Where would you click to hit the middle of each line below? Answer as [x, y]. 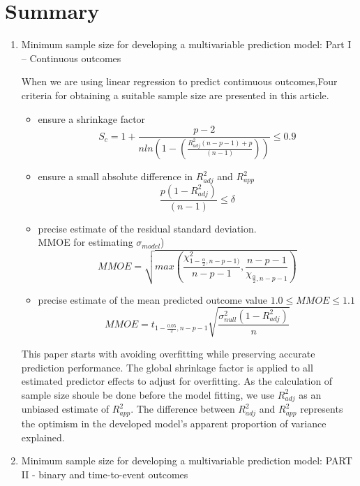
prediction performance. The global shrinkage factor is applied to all [167, 367]
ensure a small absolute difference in [115, 176]
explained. [43, 437]
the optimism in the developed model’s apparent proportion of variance [174, 424]
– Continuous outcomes [71, 58]
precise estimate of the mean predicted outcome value [152, 299]
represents [322, 409]
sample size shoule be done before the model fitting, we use [148, 394]
